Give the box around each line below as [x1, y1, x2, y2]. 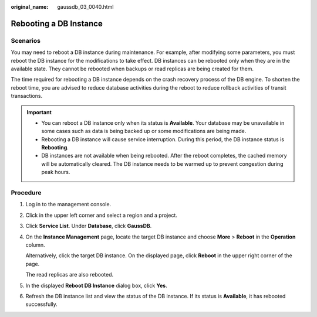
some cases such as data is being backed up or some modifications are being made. [41, 128, 247, 135]
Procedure [11, 189, 42, 196]
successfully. [25, 301, 58, 308]
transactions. [11, 93, 43, 100]
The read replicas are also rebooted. [25, 271, 114, 278]
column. [25, 241, 45, 248]
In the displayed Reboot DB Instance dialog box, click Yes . [25, 282, 167, 289]
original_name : [11, 4, 49, 10]
